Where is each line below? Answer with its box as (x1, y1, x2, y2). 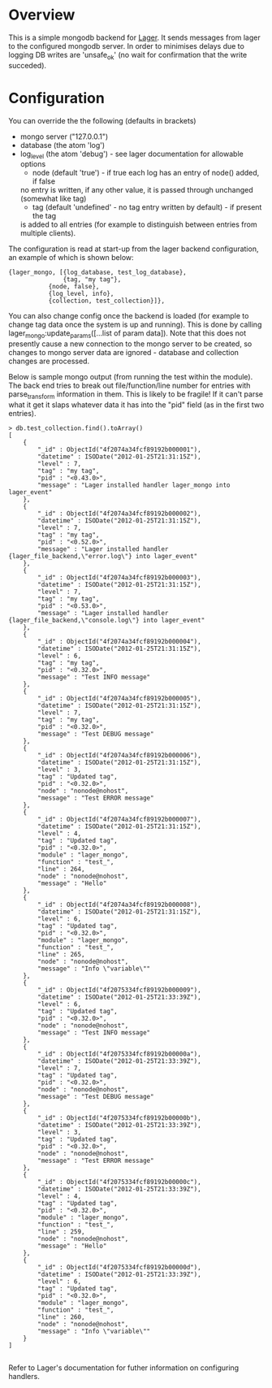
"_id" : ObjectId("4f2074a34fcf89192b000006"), (37, 752, 201, 760)
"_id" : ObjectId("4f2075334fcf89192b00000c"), (37, 1178, 201, 1186)
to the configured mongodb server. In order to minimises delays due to (8, 41, 245, 50)
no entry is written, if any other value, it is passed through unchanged (19, 185, 253, 195)
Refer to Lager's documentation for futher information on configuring (8, 1363, 240, 1373)
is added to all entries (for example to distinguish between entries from (19, 219, 257, 229)
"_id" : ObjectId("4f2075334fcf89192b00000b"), (37, 1114, 201, 1122)
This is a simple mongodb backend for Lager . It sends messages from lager (8, 33, 261, 42)
